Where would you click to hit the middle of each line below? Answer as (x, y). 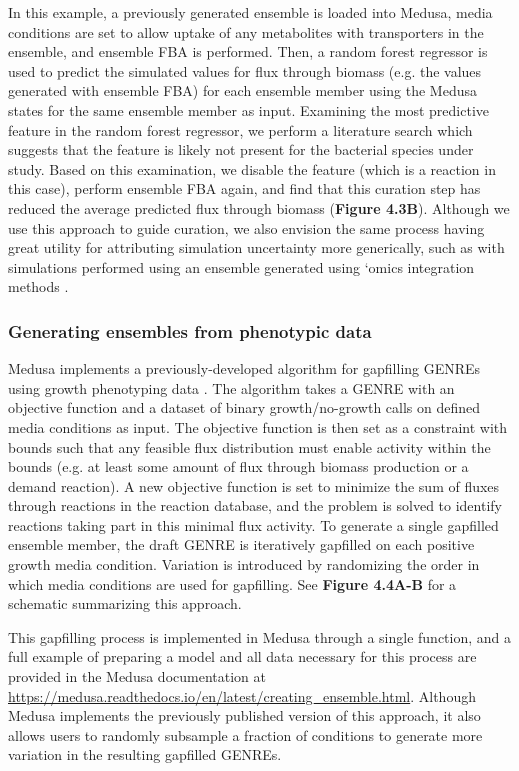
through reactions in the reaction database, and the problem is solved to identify (255, 505)
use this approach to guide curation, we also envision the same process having (246, 227)
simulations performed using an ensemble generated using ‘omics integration (241, 266)
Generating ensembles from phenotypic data (190, 330)
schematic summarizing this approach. (125, 603)
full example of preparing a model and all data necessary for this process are (242, 656)
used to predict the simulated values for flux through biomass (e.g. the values (245, 70)
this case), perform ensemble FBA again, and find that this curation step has (244, 188)
